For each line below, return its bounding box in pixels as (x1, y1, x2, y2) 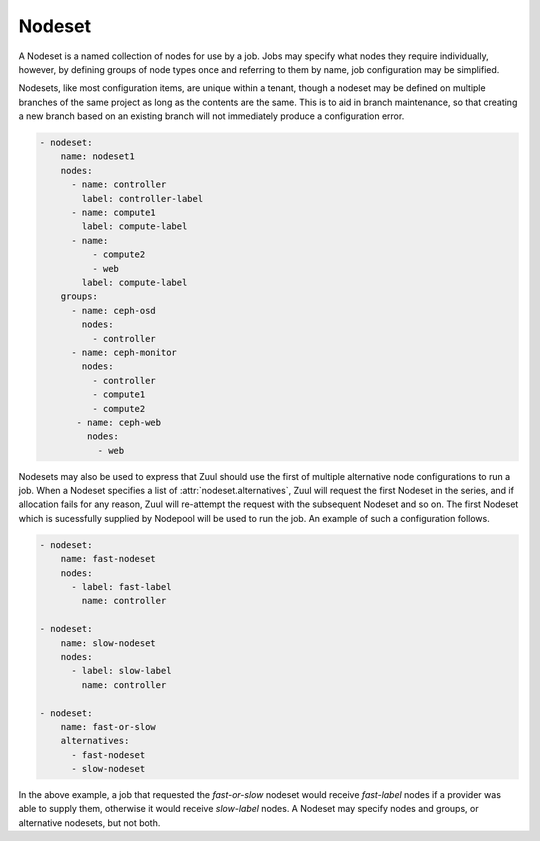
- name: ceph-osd (71, 305, 157, 316)
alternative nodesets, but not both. (18, 816, 161, 829)
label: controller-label (81, 193, 204, 204)
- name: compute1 (71, 207, 157, 219)
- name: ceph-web (76, 416, 162, 428)
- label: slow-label (71, 665, 172, 677)
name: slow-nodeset (60, 637, 157, 649)
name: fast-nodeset (60, 553, 157, 565)
